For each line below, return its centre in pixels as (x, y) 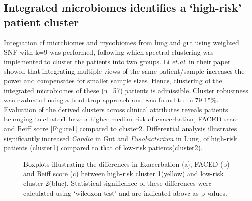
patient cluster (42, 22)
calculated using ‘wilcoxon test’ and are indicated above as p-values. (125, 192)
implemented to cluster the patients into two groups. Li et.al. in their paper (117, 61)
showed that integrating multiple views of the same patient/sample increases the (124, 71)
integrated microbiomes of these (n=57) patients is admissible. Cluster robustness (126, 90)
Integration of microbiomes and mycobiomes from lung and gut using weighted (122, 42)
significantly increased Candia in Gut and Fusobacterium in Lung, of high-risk (121, 138)
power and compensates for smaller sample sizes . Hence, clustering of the (113, 80)
